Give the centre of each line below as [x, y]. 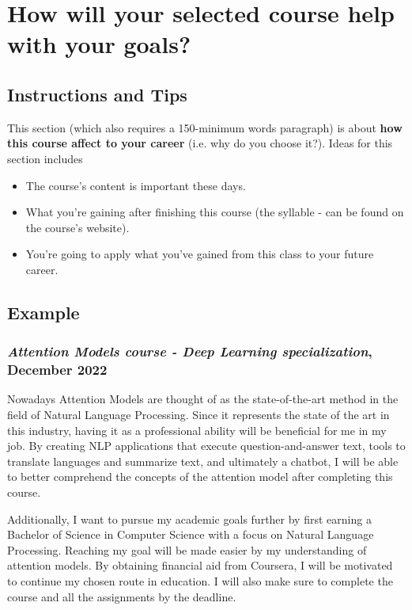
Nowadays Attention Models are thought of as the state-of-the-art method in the [203, 399]
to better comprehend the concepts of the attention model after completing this [200, 477]
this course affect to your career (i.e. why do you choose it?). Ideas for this [200, 143]
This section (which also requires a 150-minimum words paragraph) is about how [205, 127]
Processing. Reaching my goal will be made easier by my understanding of [187, 549]
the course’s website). [77, 227]
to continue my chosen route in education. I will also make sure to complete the [200, 580]
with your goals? [99, 44]
